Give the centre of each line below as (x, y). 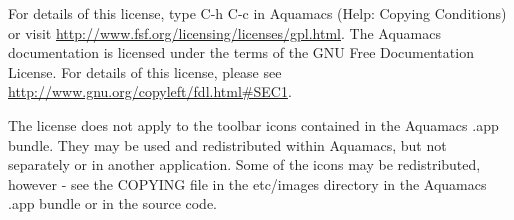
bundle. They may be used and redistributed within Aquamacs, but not (227, 144)
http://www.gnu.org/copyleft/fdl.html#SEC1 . (150, 91)
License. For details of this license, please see (145, 71)
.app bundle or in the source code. (113, 203)
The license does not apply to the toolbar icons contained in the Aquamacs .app (253, 124)
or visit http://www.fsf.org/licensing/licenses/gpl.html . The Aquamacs (225, 32)
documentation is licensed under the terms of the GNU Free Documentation (241, 52)
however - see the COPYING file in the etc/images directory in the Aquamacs (247, 183)
